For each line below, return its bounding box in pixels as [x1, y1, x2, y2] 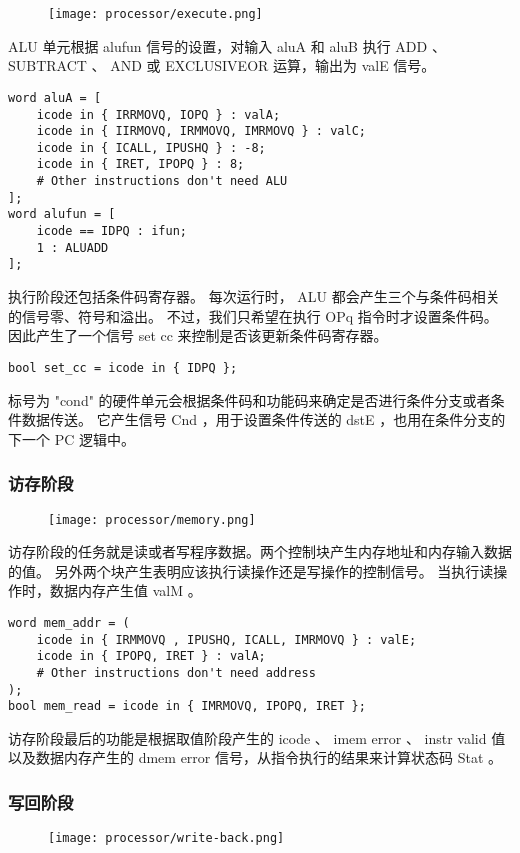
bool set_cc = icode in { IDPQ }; [8, 360, 238, 375]
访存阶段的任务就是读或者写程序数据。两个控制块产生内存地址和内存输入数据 [8, 541, 512, 562]
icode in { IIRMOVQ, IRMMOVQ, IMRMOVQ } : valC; [36, 124, 366, 139]
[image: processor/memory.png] [48, 512, 256, 527]
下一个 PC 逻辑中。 [8, 428, 135, 449]
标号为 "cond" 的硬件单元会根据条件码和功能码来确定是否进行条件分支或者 [8, 389, 491, 410]
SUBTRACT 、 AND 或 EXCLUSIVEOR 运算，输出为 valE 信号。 [8, 55, 436, 76]
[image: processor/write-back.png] [48, 831, 285, 846]
